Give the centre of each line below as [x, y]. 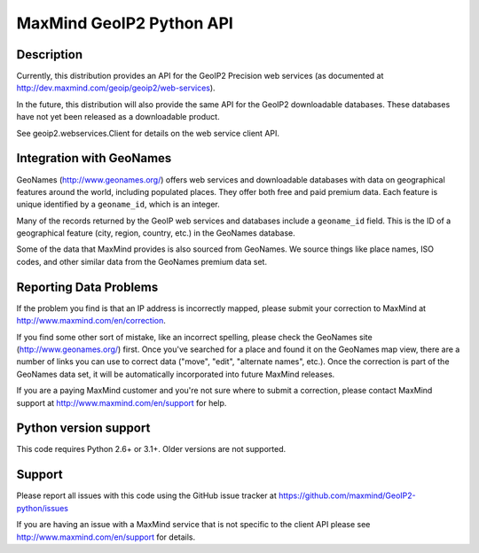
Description [50, 55]
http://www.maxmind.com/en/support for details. [106, 537]
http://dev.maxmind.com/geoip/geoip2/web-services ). [116, 88]
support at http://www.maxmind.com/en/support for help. [122, 402]
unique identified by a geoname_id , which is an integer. [118, 205]
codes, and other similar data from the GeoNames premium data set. [142, 261]
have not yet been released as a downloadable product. [118, 117]
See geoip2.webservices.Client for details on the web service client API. [148, 133]
